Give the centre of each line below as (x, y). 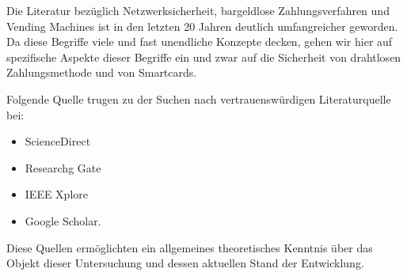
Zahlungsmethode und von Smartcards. (102, 72)
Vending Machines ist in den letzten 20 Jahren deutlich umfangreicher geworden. (202, 26)
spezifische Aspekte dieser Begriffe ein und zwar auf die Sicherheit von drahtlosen (204, 57)
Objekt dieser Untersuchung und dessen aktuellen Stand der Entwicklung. (185, 263)
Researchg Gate (63, 167)
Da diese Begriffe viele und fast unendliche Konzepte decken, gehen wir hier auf (200, 42)
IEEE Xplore (56, 194)
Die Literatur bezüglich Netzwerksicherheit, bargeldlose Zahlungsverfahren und (198, 10)
